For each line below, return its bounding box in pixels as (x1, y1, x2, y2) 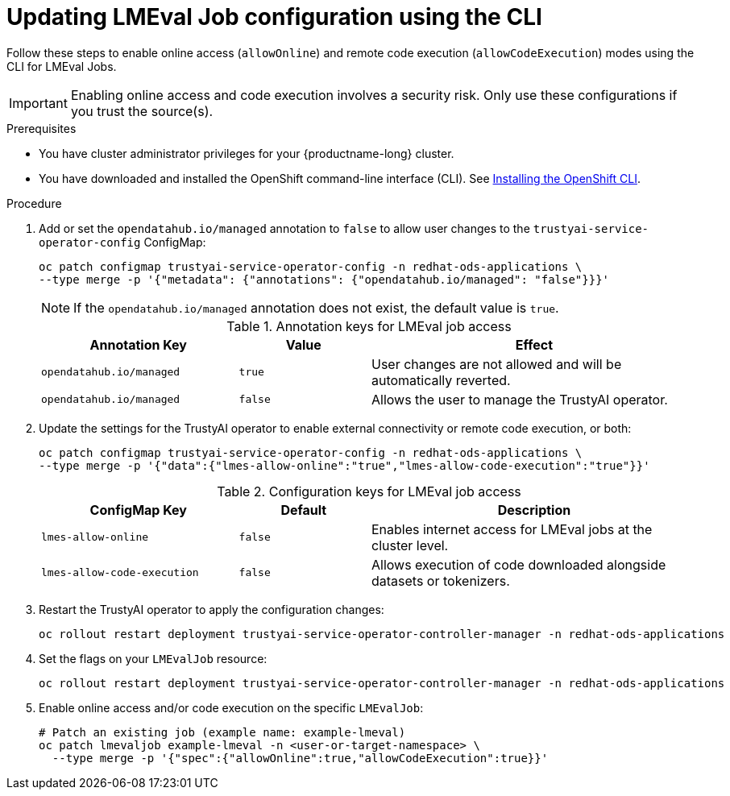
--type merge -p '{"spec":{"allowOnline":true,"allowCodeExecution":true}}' (52, 751, 549, 765)
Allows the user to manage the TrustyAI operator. (371, 391, 668, 408)
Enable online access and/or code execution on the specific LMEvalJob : (39, 700, 424, 715)
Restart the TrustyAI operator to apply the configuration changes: (39, 602, 384, 616)
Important (9, 94, 68, 111)
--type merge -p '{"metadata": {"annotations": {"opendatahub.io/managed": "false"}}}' (39, 272, 610, 286)
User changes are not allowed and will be (371, 355, 622, 372)
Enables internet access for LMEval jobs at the (371, 520, 653, 537)
